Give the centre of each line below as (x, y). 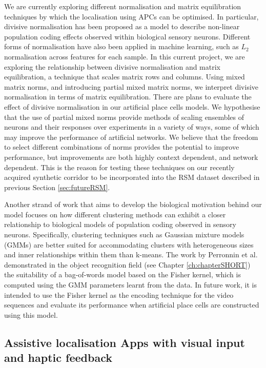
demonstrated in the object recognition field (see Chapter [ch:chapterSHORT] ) (127, 264)
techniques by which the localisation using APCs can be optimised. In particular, (131, 16)
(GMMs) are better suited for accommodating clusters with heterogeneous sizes (129, 244)
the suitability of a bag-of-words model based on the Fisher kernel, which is (122, 274)
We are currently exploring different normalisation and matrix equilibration (123, 6)
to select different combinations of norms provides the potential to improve (122, 147)
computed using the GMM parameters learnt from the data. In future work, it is (130, 285)
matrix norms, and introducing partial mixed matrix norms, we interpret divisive (131, 86)
